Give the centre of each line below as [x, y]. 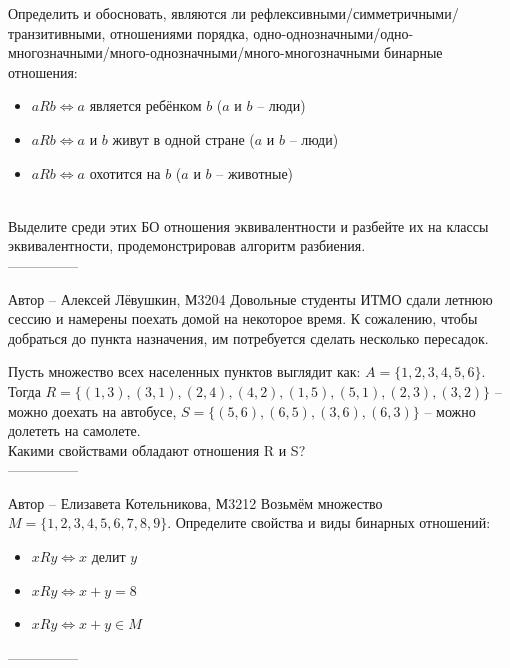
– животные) [255, 172]
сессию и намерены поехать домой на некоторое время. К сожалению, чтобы [243, 318]
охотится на [125, 172]
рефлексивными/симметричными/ [354, 13]
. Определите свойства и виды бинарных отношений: [329, 522]
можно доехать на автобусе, [92, 410]
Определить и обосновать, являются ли [127, 13]
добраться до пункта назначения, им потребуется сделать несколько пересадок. [248, 337]
